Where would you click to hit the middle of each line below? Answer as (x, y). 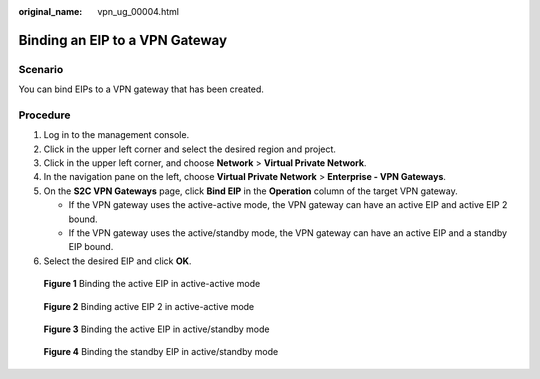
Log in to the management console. (116, 135)
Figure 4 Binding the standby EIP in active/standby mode (161, 352)
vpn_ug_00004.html (138, 11)
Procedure (44, 115)
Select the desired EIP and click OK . (117, 261)
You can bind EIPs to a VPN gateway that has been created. (141, 89)
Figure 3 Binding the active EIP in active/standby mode (156, 329)
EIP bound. (91, 247)
